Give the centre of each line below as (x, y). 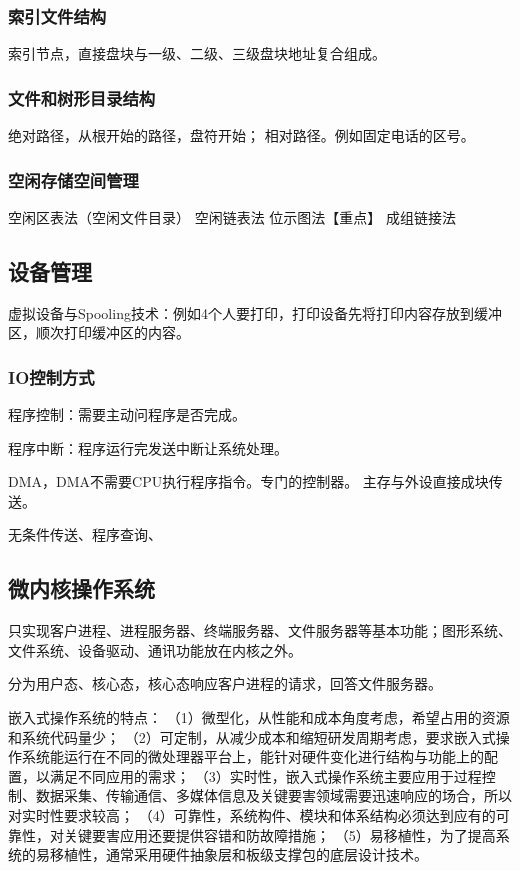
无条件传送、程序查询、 (85, 534)
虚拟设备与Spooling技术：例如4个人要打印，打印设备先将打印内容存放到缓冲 (255, 312)
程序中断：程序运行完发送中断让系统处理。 (148, 447)
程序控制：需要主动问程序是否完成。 (127, 414)
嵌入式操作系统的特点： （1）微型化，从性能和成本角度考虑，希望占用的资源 (259, 717)
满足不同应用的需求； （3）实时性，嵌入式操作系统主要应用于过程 (265, 775)
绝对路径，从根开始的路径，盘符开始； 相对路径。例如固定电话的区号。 (241, 135)
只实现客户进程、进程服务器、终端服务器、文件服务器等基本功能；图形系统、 (260, 630)
